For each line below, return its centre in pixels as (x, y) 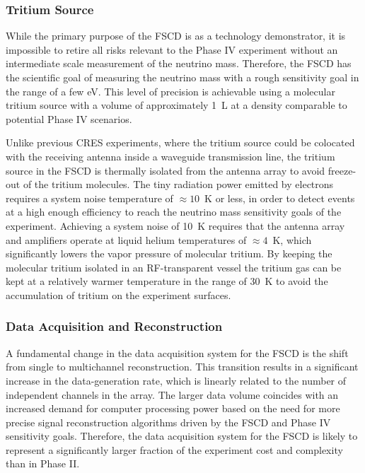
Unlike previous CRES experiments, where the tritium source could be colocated (180, 142)
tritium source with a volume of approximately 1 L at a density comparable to (176, 105)
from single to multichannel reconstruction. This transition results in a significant (182, 367)
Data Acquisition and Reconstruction (114, 326)
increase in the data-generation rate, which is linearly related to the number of (176, 380)
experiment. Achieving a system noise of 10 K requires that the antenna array (175, 225)
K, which (292, 239)
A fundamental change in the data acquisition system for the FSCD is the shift (177, 352)
